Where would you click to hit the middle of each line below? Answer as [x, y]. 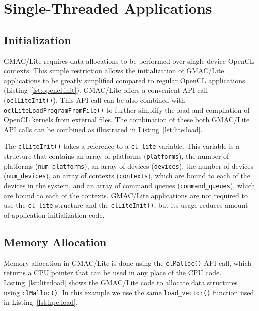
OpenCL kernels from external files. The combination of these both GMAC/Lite [127, 120]
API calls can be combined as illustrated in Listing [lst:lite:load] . [103, 129]
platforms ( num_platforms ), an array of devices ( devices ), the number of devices [129, 166]
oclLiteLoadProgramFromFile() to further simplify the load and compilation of [127, 110]
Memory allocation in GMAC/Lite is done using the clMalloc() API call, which [128, 263]
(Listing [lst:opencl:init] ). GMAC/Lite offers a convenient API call [106, 90]
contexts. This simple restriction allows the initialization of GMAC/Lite [114, 71]
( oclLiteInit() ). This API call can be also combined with [95, 100]
